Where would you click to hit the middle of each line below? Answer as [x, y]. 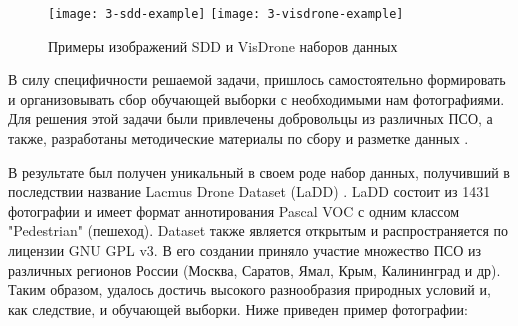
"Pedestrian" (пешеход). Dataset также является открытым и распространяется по [258, 230]
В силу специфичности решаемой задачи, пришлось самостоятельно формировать [257, 79]
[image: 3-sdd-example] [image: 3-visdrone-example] [226, 14]
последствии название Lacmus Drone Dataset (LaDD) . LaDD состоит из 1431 [249, 191]
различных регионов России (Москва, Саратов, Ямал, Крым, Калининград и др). [254, 269]
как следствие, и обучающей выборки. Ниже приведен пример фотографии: [238, 308]
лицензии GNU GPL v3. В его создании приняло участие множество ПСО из [244, 250]
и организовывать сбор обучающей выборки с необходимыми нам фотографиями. [256, 98]
